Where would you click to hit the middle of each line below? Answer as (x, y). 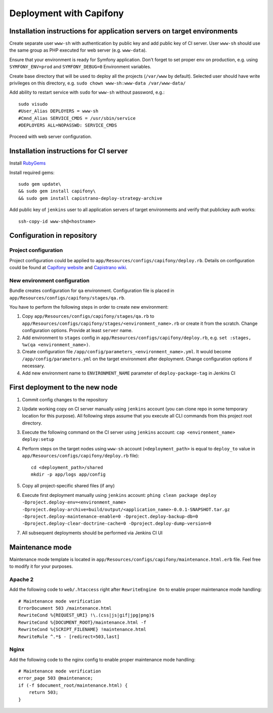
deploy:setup (38, 439)
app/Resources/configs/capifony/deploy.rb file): (81, 456)
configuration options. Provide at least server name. (77, 330)
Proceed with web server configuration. (51, 137)
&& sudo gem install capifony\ (57, 191)
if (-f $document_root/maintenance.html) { (73, 685)
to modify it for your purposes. (41, 566)
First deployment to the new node (63, 387)
